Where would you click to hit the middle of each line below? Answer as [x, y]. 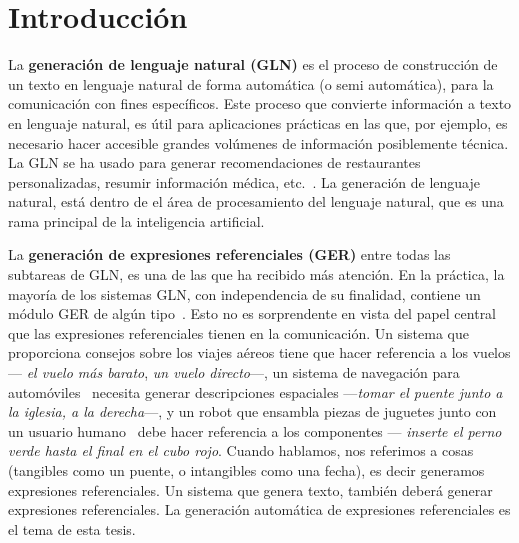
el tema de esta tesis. [72, 528]
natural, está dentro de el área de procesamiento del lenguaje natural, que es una [256, 201]
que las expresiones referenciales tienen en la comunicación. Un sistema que [238, 332]
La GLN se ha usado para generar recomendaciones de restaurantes [214, 162]
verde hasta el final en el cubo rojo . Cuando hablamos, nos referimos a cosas [241, 450]
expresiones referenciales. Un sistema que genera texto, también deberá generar [250, 489]
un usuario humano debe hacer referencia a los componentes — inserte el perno [255, 430]
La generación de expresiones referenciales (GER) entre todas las [229, 254]
